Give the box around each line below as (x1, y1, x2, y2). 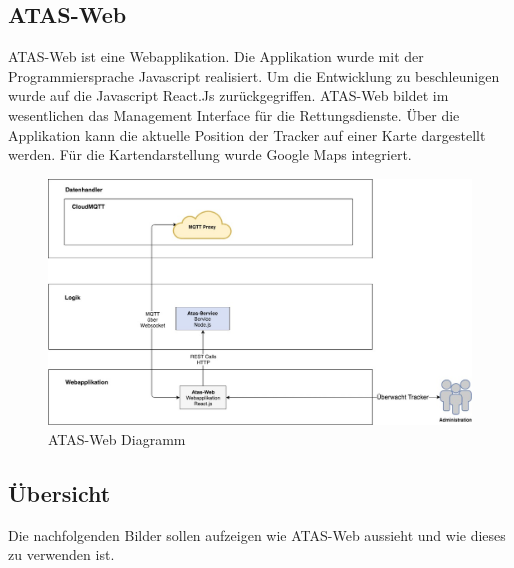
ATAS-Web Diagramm (48, 428, 186, 449)
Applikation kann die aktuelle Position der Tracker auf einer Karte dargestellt (8, 124, 486, 145)
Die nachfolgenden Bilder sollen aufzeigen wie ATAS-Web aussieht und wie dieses (8, 524, 506, 545)
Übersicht (8, 477, 111, 508)
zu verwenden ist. (8, 544, 115, 565)
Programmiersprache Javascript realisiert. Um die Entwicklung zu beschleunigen (8, 65, 500, 86)
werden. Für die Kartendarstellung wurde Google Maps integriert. (8, 144, 412, 165)
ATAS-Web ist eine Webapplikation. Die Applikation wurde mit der (8, 46, 424, 67)
